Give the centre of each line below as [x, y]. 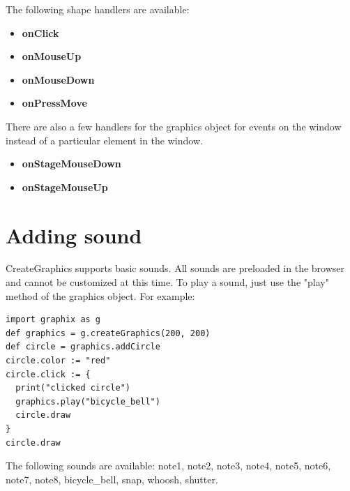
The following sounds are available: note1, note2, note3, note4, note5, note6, [168, 466]
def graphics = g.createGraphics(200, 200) [108, 333]
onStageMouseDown [71, 164]
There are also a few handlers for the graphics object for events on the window [174, 126]
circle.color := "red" [58, 361]
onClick [40, 32]
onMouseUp [52, 56]
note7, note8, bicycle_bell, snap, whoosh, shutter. [112, 479]
